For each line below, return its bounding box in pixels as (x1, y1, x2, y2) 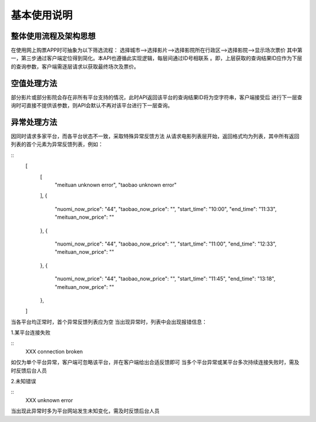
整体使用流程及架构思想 (11, 31, 96, 41)
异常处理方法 (11, 117, 57, 127)
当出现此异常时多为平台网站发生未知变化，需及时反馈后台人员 (11, 407, 160, 414)
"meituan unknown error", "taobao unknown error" (54, 182, 177, 188)
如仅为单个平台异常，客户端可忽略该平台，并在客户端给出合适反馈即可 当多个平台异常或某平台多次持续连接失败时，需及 (11, 359, 300, 366)
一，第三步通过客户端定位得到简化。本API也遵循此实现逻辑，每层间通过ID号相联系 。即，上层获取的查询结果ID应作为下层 (11, 55, 303, 62)
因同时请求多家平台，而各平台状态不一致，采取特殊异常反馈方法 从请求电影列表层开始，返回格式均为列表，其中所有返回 (11, 132, 300, 140)
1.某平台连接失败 (11, 329, 51, 336)
